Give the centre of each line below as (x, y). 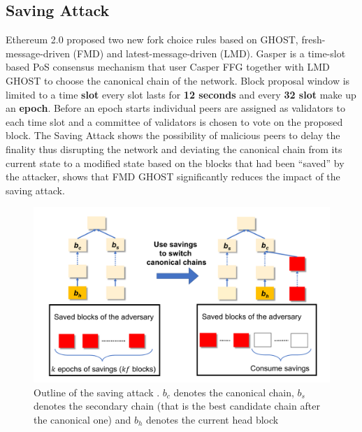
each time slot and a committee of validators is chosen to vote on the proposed (174, 121)
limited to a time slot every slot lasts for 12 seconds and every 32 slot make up (181, 94)
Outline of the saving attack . (97, 392)
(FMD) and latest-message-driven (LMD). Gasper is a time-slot (209, 53)
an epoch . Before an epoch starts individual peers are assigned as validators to (175, 108)
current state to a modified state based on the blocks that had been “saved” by (175, 163)
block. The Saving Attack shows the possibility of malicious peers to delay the (173, 135)
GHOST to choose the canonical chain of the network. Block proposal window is (178, 80)
